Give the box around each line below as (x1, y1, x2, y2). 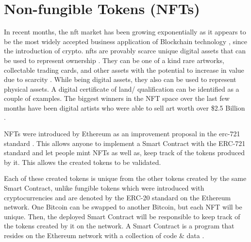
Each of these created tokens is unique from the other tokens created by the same (4, 173, 247, 183)
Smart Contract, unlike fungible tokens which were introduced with (4, 183, 204, 193)
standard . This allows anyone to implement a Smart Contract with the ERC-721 (4, 138, 246, 148)
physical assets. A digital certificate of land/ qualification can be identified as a (4, 83, 239, 94)
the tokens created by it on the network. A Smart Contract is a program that (4, 221, 234, 231)
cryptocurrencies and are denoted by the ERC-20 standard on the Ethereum (4, 192, 231, 202)
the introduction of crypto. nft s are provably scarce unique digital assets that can (4, 46, 246, 56)
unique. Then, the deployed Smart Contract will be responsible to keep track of (4, 211, 240, 221)
